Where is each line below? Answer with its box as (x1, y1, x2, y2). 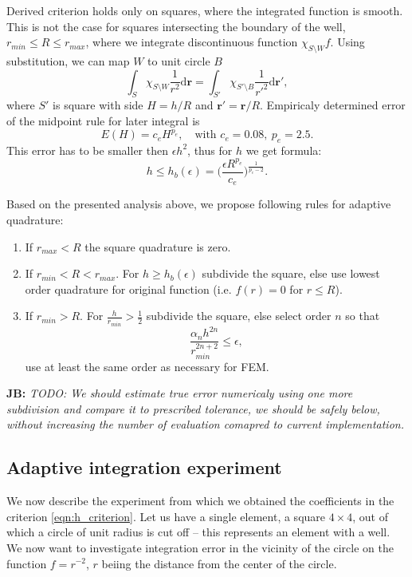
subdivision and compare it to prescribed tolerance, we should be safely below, (6, 400, 380, 417)
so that (345, 307, 380, 324)
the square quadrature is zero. (84, 238, 231, 255)
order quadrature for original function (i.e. (25, 280, 232, 297)
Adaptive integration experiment (6, 455, 282, 480)
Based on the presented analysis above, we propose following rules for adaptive (6, 196, 391, 212)
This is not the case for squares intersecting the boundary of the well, (6, 18, 346, 34)
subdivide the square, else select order (146, 307, 332, 324)
